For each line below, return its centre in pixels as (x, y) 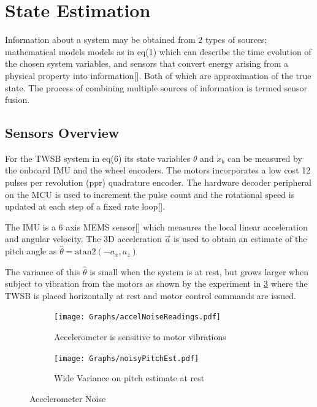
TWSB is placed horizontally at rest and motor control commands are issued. (151, 295)
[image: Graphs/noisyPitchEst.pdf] (127, 358)
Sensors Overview (62, 133)
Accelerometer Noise (68, 398)
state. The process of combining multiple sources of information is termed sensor (156, 87)
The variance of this (43, 271)
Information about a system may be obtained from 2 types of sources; (136, 40)
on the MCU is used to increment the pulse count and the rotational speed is (150, 194)
